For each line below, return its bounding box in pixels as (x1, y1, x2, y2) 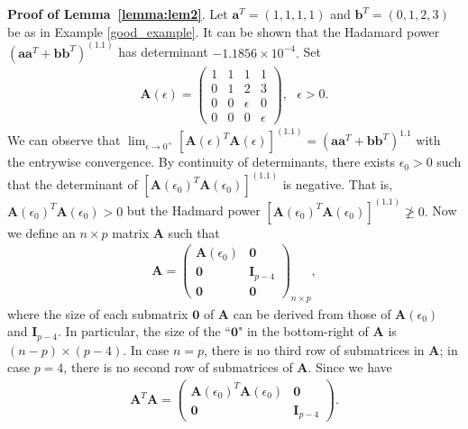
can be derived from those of (233, 304, 391, 323)
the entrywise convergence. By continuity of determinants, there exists (7, 152, 395, 171)
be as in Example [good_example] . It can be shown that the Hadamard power (7, 22, 440, 41)
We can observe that (7, 131, 121, 150)
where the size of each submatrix (7, 304, 188, 323)
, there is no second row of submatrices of (63, 358, 293, 377)
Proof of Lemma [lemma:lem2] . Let (7, 5, 228, 23)
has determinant (118, 42, 208, 61)
